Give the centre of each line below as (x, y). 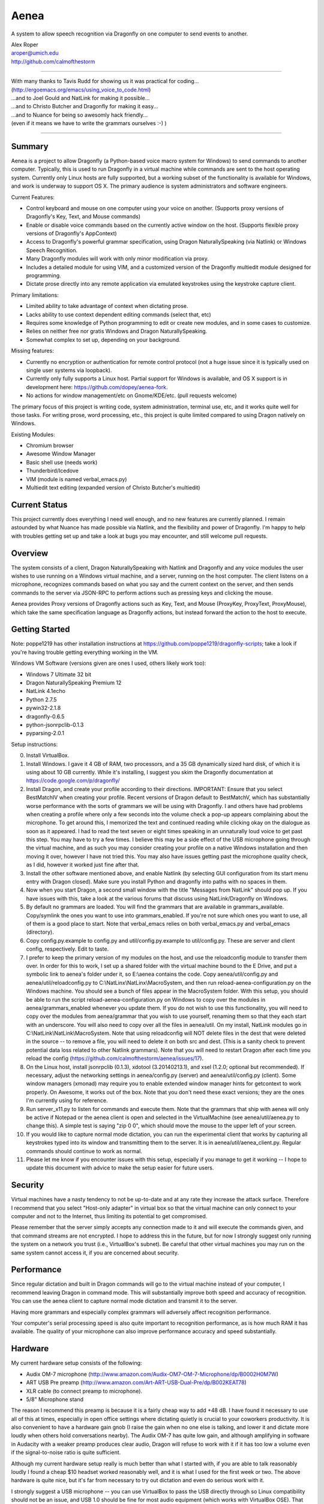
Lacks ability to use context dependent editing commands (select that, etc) (118, 314)
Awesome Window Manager (61, 454)
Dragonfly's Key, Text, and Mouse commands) (83, 217)
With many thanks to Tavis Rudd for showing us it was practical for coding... (105, 81)
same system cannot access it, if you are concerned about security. (95, 1253)
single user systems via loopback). (69, 370)
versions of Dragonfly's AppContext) (71, 233)
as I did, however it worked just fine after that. (83, 865)
